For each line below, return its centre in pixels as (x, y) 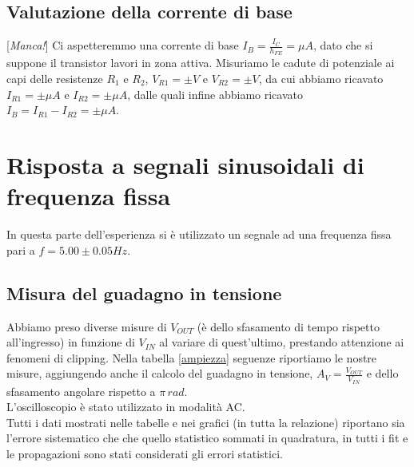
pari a (21, 249)
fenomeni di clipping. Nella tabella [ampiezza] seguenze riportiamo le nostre (192, 357)
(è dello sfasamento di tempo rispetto (288, 326)
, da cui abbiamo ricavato (321, 79)
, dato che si (343, 45)
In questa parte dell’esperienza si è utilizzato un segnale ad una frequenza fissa (199, 234)
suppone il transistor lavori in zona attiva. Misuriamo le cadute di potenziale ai (201, 63)
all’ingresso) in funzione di (71, 342)
